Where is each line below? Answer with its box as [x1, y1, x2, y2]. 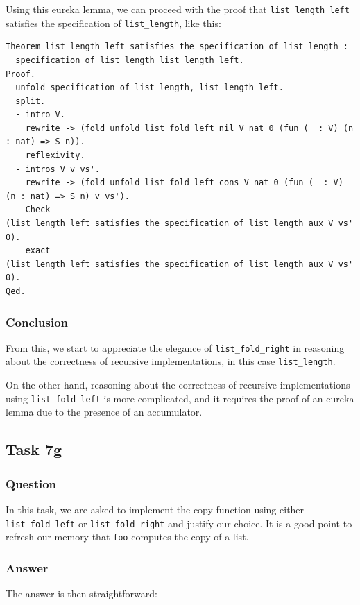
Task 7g [6, 438, 62, 460]
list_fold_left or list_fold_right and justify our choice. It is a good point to [6, 515, 352, 530]
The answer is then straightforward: [6, 586, 157, 601]
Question [6, 475, 57, 492]
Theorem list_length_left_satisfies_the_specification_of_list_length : [6, 42, 348, 52]
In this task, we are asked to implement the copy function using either [6, 502, 305, 516]
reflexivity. [25, 151, 85, 161]
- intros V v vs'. [15, 164, 101, 174]
